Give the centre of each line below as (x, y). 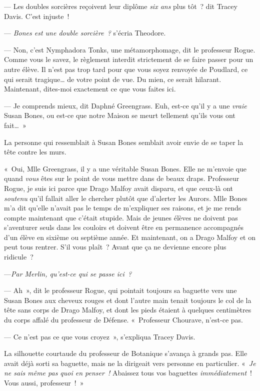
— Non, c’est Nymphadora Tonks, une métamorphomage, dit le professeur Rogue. (130, 49)
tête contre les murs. (35, 152)
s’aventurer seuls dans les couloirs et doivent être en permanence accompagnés (124, 227)
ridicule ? (19, 257)
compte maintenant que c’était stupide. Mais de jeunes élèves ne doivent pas (121, 217)
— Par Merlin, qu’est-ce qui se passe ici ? (68, 273)
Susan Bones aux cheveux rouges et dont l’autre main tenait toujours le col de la (128, 300)
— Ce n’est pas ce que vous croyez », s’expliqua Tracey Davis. (100, 336)
